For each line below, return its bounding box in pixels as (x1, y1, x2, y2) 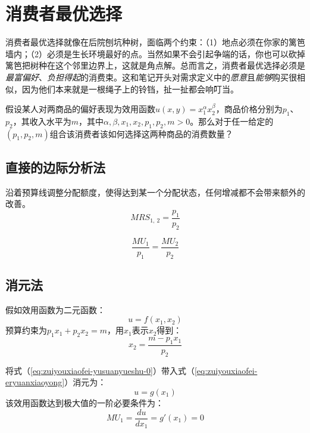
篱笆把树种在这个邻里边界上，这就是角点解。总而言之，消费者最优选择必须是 (5, 59, 305, 72)
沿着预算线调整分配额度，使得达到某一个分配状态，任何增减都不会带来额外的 (5, 185, 305, 198)
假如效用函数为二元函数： (5, 303, 105, 316)
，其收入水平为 (12, 115, 71, 127)
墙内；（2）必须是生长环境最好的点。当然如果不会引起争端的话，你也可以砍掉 (5, 47, 305, 60)
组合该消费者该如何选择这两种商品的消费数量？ (49, 127, 233, 140)
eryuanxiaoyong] (5, 376, 65, 388)
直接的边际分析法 (5, 158, 105, 177)
